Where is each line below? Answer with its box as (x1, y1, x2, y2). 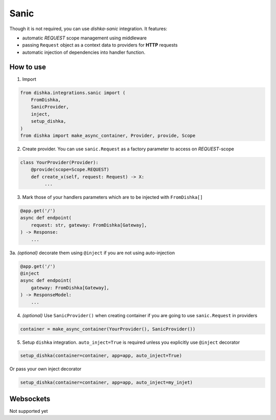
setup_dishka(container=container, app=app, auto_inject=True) (20, 353, 182, 359)
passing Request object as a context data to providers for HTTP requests (22, 42, 178, 48)
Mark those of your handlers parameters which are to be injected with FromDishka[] (22, 194, 203, 201)
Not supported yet (9, 408, 48, 414)
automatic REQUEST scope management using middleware (22, 35, 147, 41)
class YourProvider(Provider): (20, 159, 99, 165)
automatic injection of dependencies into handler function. (22, 49, 146, 55)
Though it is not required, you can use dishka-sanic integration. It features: (9, 26, 168, 32)
